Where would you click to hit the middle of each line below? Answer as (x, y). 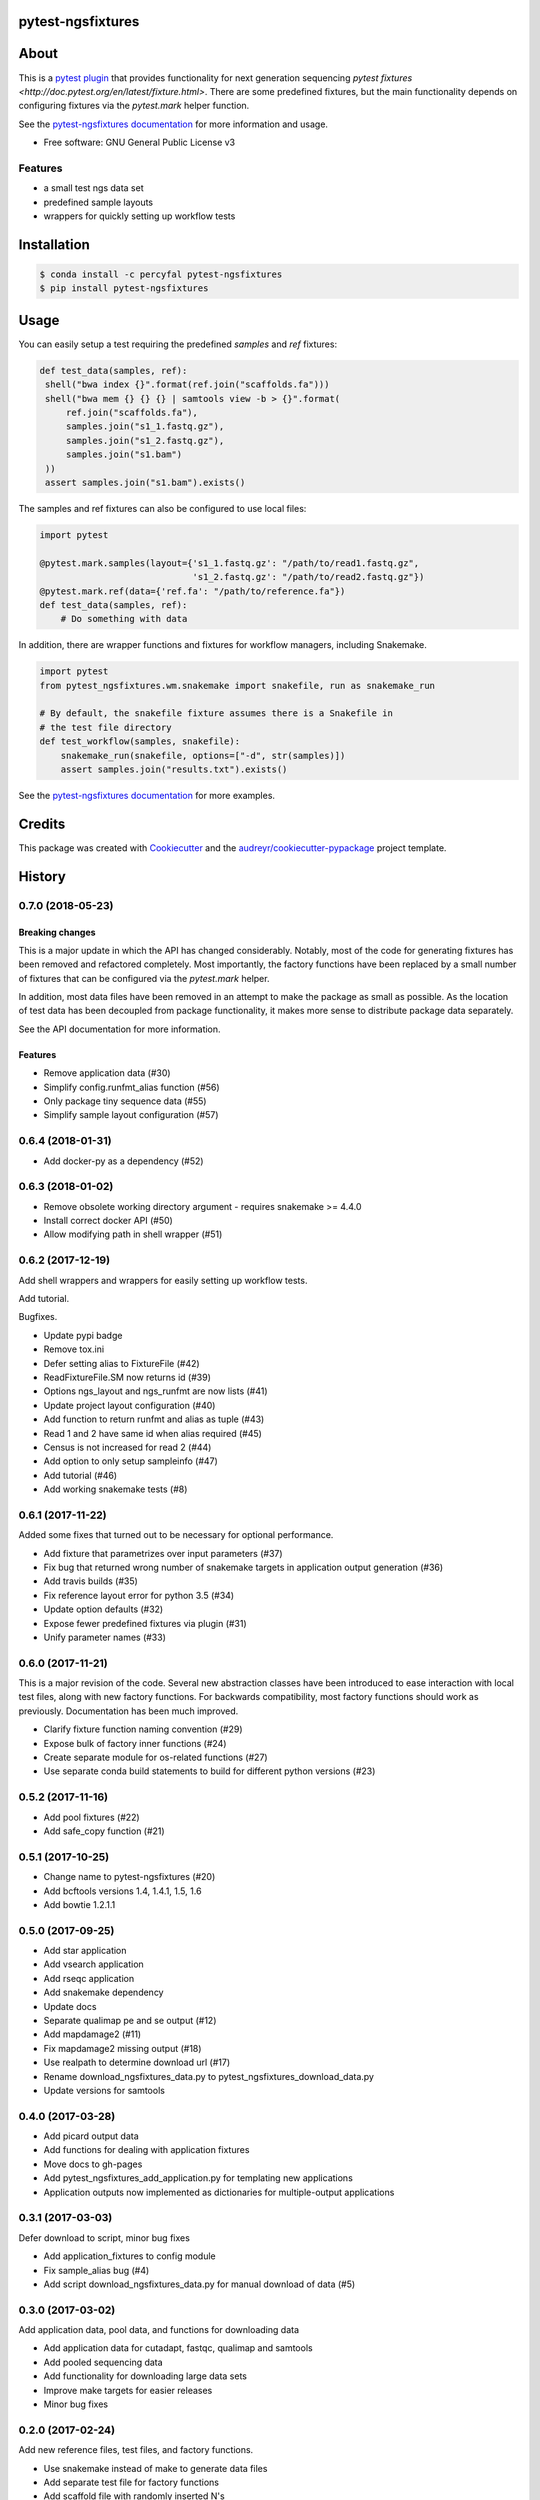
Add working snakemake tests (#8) (115, 1489)
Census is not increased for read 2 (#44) (127, 1447)
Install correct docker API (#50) (108, 1221)
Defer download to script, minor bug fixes (104, 2237)
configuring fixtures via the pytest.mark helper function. (134, 106)
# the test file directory (105, 727)
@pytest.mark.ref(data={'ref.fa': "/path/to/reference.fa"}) (192, 591)
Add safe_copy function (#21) (104, 1831)
